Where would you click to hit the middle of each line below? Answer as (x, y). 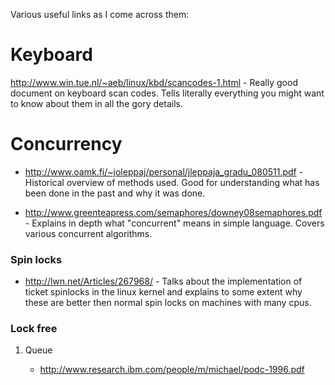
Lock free (34, 329)
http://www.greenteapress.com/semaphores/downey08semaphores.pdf (173, 212)
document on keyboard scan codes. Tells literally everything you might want (167, 93)
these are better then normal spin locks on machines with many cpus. (168, 303)
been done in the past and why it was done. (115, 193)
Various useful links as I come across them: (100, 14)
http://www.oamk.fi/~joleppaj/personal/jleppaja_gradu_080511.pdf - (164, 171)
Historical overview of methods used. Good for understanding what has (172, 182)
